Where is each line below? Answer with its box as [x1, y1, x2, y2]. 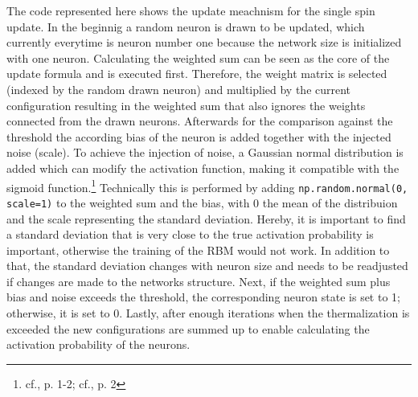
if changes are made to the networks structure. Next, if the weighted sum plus [6, 272, 391, 289]
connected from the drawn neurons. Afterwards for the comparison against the [6, 113, 393, 129]
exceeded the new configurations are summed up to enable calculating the [6, 320, 370, 337]
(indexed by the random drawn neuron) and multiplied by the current [6, 80, 351, 97]
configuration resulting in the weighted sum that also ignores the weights [6, 96, 366, 113]
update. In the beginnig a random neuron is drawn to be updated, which [6, 18, 365, 35]
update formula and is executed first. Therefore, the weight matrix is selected [6, 65, 387, 82]
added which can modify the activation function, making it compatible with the [6, 159, 400, 176]
